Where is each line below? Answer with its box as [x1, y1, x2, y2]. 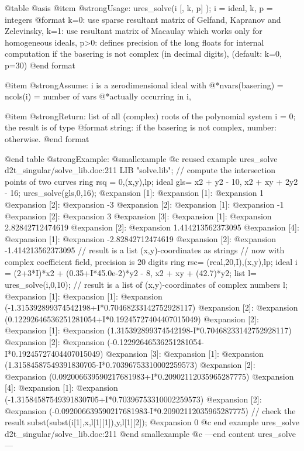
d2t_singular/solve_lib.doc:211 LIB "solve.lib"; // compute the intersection [5, 164, 276, 176]
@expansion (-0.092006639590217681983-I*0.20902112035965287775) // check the [5, 404, 296, 416]
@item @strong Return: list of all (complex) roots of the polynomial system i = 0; [5, 109, 296, 122]
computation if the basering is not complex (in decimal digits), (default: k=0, [5, 47, 282, 60]
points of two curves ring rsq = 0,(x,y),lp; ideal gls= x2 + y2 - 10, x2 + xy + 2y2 [5, 175, 298, 187]
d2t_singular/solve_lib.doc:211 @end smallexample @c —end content [5, 427, 255, 439]
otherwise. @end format [5, 132, 89, 144]
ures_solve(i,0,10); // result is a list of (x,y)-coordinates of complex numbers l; [5, 278, 288, 291]
